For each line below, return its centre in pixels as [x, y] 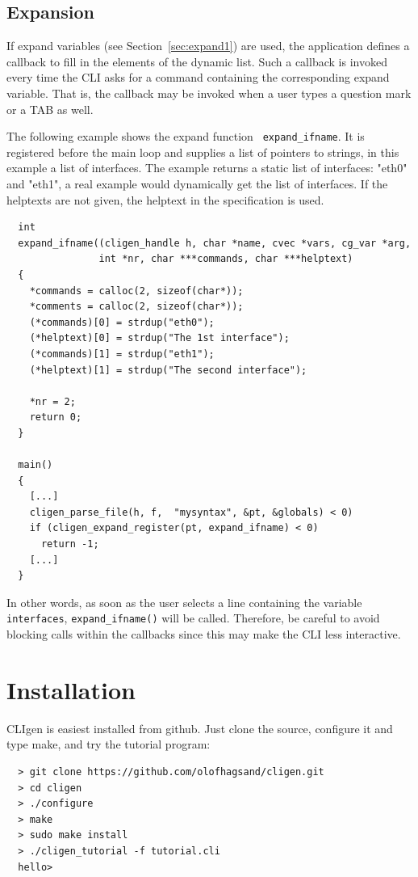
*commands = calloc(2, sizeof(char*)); [136, 291]
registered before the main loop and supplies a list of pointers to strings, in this [203, 152]
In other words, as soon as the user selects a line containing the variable [184, 602]
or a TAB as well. [50, 109]
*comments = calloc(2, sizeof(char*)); [136, 307]
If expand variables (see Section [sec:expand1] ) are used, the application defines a [208, 46]
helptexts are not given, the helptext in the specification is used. [165, 199]
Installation [71, 689]
